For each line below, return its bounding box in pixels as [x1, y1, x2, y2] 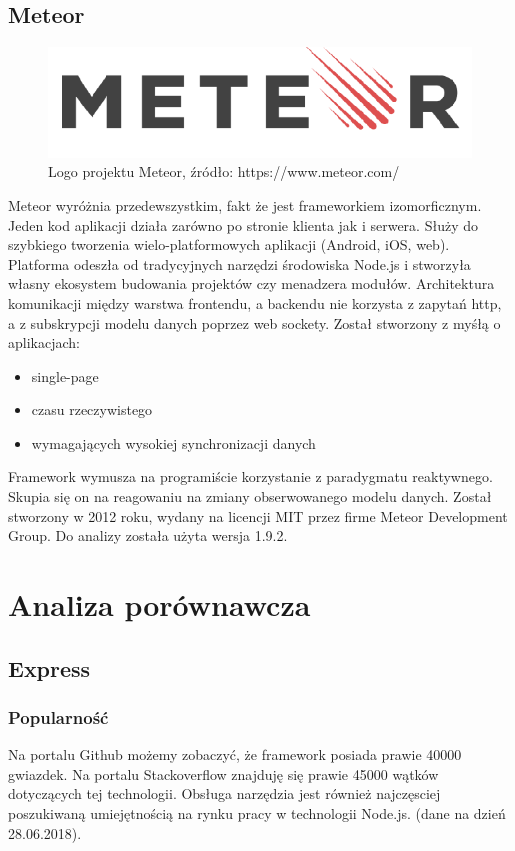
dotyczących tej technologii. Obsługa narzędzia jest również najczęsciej [8, 783, 441, 804]
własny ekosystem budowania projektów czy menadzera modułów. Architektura [8, 273, 495, 294]
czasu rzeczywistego [31, 399, 153, 420]
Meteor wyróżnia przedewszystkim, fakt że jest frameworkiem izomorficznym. [8, 194, 482, 215]
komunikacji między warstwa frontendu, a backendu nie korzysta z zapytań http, [8, 292, 502, 313]
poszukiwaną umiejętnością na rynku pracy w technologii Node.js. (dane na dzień [8, 803, 506, 823]
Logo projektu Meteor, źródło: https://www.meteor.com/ [48, 161, 400, 182]
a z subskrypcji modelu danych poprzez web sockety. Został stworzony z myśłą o [8, 312, 501, 333]
